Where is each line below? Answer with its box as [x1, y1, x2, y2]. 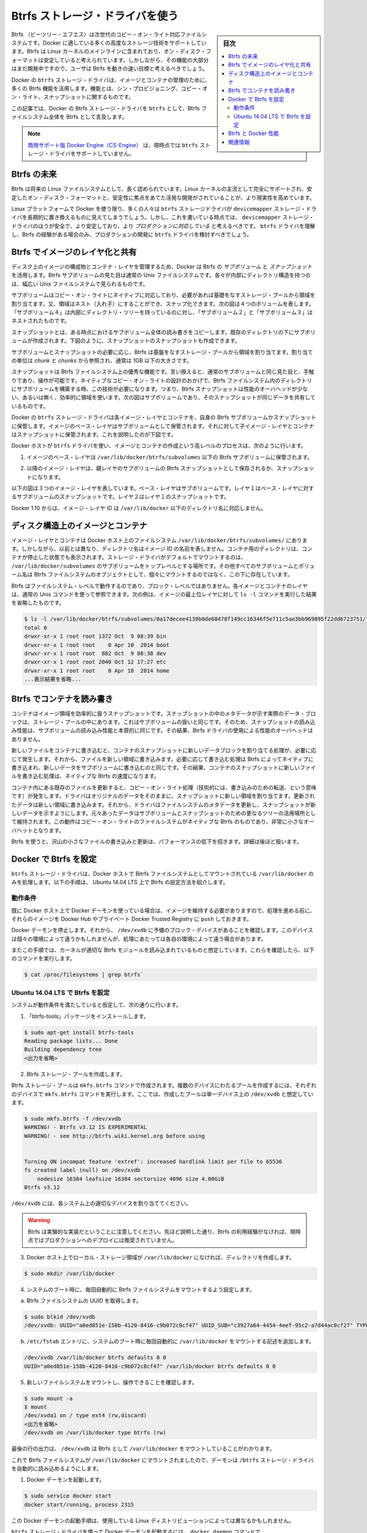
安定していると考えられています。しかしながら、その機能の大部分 [43, 56, 209, 64]
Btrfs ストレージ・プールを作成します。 [26, 1070, 125, 1077]
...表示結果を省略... [24, 676, 82, 683]
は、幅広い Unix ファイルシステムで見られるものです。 [11, 280, 149, 288]
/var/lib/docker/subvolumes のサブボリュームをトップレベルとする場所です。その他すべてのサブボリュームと [11, 562, 299, 570]
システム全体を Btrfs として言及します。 [27, 113, 128, 121]
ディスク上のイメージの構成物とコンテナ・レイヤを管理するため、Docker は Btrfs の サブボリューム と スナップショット [11, 263, 313, 270]
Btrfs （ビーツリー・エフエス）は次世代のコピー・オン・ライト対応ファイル [11, 31, 202, 38]
